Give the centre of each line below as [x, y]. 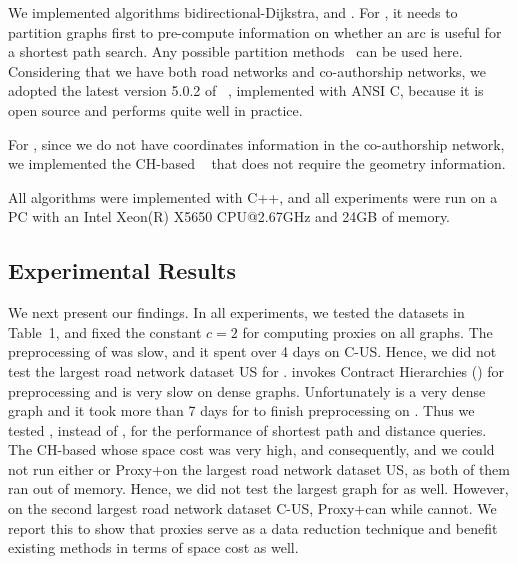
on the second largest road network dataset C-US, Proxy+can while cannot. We [252, 508]
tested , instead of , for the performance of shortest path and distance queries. [247, 429]
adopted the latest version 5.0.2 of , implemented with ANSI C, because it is [246, 90]
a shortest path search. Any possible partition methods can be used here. [235, 51]
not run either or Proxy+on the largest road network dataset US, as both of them [259, 468]
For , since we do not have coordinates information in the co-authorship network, [256, 143]
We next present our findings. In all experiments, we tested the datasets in [236, 312]
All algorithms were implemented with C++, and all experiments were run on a [253, 196]
